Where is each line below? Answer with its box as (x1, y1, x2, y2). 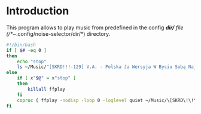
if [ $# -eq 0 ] (6, 47, 47, 53)
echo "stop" (17, 58, 47, 64)
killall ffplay (28, 86, 66, 92)
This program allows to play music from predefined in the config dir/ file (6, 24, 184, 31)
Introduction (6, 4, 69, 18)
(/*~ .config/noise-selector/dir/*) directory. (6, 30, 111, 37)
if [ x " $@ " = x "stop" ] (17, 75, 77, 81)
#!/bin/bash (6, 42, 36, 48)
